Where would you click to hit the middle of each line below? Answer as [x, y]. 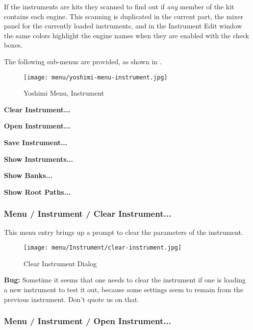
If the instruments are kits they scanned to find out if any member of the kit [119, 6]
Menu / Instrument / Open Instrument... [88, 321]
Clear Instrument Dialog [60, 263]
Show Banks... [28, 175]
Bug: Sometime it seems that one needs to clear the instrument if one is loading [125, 280]
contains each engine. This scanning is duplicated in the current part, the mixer [124, 16]
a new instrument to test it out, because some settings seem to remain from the [124, 290]
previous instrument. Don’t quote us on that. [72, 299]
